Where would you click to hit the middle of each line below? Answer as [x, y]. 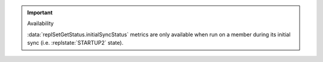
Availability [40, 23]
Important [40, 13]
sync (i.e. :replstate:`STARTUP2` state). [75, 43]
